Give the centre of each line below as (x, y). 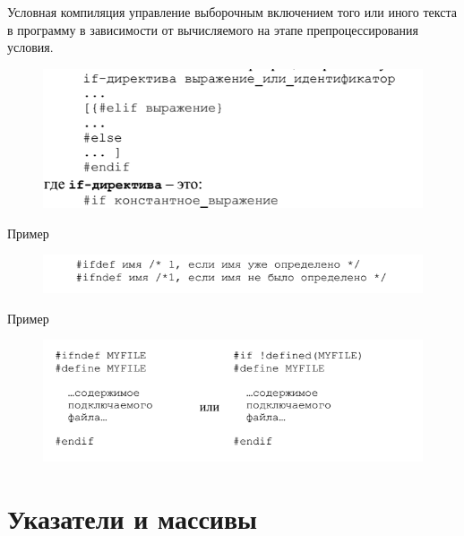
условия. (30, 47)
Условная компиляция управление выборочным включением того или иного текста (232, 12)
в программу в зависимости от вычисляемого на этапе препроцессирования (213, 29)
